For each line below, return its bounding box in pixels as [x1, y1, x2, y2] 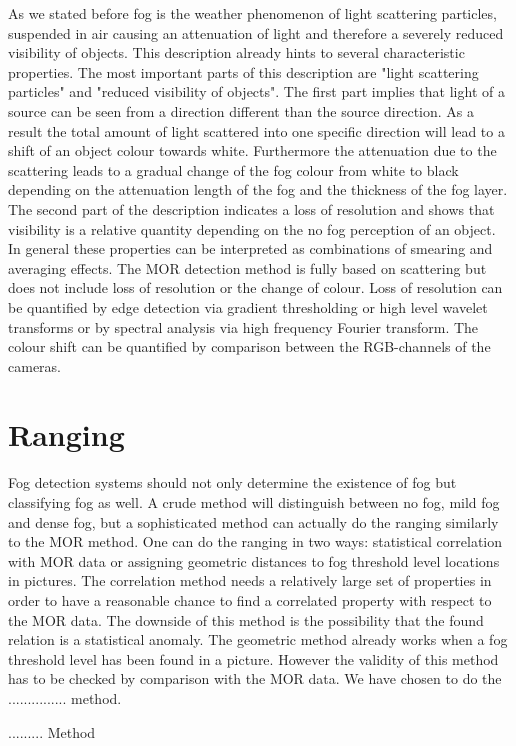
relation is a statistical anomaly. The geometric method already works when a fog [8, 629, 508, 650]
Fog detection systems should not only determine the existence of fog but [8, 472, 457, 493]
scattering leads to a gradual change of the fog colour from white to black [8, 159, 459, 180]
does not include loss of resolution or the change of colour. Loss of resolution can [8, 277, 503, 298]
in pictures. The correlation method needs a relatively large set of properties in [8, 570, 492, 591]
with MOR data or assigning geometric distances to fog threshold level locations [8, 550, 500, 571]
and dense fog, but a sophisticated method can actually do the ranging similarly [8, 511, 499, 532]
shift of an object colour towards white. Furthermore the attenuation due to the [8, 140, 497, 161]
